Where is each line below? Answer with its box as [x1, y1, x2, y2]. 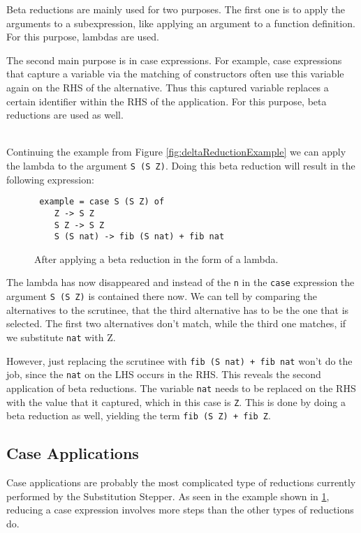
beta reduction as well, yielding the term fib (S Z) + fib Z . [6, 408, 271, 423]
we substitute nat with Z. [6, 329, 116, 344]
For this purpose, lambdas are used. [6, 29, 159, 44]
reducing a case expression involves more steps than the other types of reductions [6, 502, 354, 517]
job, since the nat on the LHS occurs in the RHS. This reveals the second [6, 367, 321, 382]
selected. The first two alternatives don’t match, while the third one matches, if [6, 316, 346, 331]
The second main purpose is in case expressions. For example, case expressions [6, 52, 342, 67]
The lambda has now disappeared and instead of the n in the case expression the [6, 275, 355, 290]
